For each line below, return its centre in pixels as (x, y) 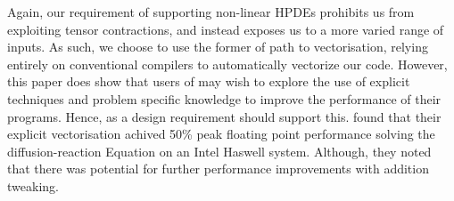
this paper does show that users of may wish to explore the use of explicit (209, 81)
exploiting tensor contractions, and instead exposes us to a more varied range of (226, 29)
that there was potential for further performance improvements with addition (218, 169)
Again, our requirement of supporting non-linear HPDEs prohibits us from (211, 12)
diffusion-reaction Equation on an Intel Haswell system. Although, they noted (219, 151)
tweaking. (33, 185)
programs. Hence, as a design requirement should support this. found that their (224, 116)
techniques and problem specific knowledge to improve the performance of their (224, 98)
